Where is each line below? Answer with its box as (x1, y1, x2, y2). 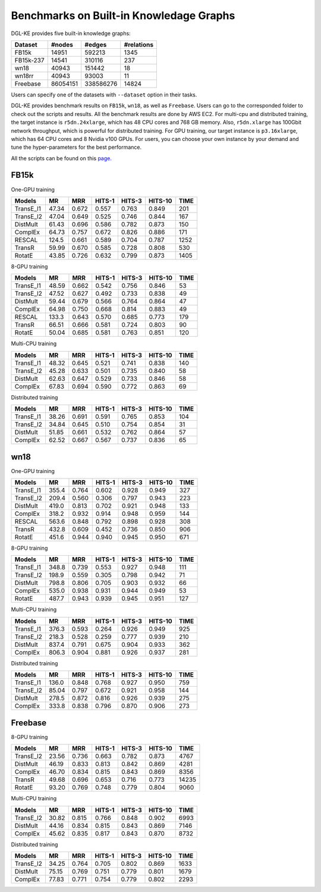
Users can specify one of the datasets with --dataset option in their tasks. (11, 91, 197, 98)
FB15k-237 (14, 56, 45, 64)
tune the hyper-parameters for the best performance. (11, 143, 142, 151)
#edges (84, 40, 107, 49)
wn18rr (14, 71, 34, 80)
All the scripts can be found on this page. (11, 155, 112, 162)
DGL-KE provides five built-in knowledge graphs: (11, 30, 131, 37)
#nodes (51, 40, 74, 49)
